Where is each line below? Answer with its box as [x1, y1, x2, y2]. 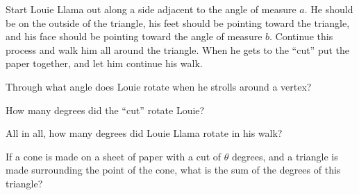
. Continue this [269, 29, 333, 44]
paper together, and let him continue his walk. [6, 56, 203, 71]
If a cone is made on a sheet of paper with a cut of [6, 149, 222, 163]
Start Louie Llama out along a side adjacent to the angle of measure [6, 2, 297, 16]
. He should [304, 2, 353, 16]
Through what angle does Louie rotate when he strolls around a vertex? [6, 79, 312, 93]
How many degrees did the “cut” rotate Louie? [6, 102, 205, 117]
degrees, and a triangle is [232, 149, 338, 163]
